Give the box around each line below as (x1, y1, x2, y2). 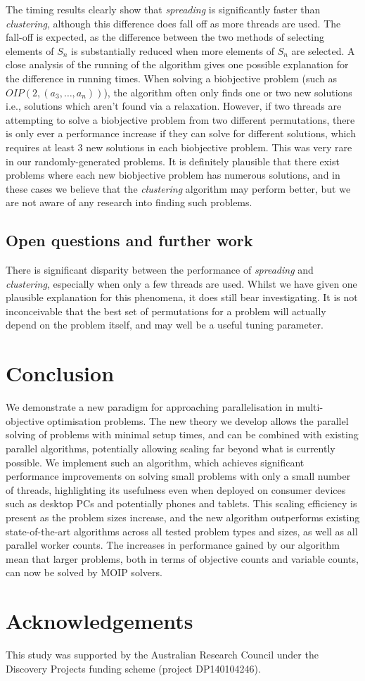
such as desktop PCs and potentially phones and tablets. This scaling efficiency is (6, 496, 357, 511)
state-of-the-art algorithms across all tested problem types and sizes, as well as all (6, 523, 358, 538)
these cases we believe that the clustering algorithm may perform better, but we (6, 181, 351, 196)
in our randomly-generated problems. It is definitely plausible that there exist (6, 153, 340, 168)
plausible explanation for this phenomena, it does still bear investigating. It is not (6, 290, 358, 305)
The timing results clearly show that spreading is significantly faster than (6, 2, 321, 16)
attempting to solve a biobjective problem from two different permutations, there (6, 112, 355, 127)
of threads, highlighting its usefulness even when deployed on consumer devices (6, 482, 346, 497)
